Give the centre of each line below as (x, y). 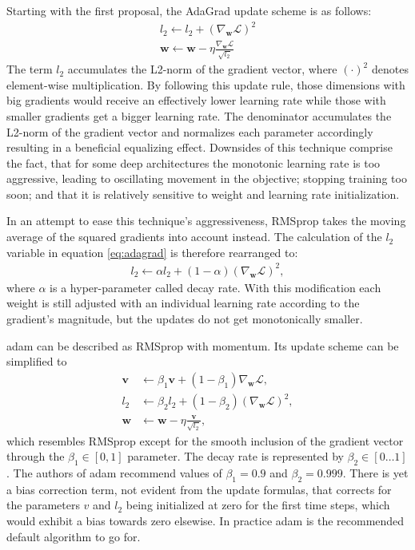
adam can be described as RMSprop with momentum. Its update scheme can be (203, 345)
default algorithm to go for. (74, 536)
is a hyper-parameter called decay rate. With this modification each (215, 287)
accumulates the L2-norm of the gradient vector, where (202, 69)
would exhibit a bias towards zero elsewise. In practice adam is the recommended (206, 520)
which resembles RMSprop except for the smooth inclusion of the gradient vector (205, 440)
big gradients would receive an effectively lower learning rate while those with (196, 100)
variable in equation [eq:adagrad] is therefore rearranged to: (152, 252)
